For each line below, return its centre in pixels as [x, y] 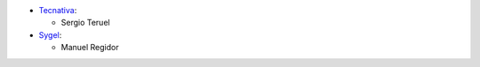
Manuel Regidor [90, 48]
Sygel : [50, 34]
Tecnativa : [58, 10]
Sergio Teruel [85, 23]
